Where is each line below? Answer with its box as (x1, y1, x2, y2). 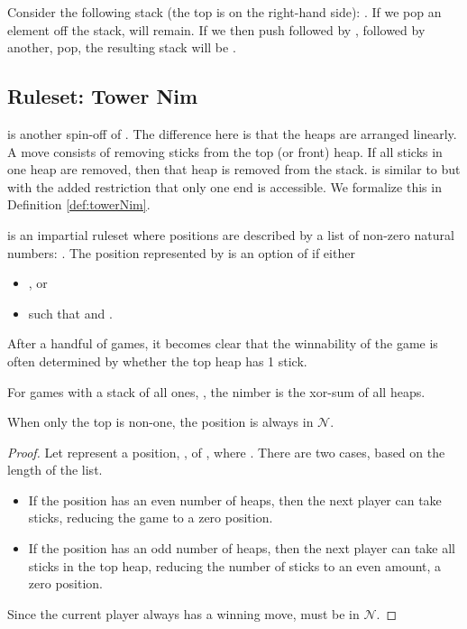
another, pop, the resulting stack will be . (7, 38, 236, 57)
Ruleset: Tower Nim (7, 82, 198, 110)
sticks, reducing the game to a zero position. (28, 508, 273, 527)
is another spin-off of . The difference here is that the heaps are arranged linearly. (7, 124, 457, 143)
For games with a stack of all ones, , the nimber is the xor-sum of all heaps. (7, 382, 426, 401)
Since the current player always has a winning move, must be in (7, 604, 360, 623)
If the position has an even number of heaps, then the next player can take (28, 490, 442, 509)
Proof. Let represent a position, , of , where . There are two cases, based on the (7, 442, 445, 461)
